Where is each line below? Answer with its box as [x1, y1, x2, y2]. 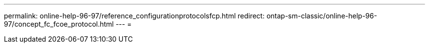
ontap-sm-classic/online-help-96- [266, 12, 377, 20]
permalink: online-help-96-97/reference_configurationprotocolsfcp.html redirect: [4, 12, 265, 20]
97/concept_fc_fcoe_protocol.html [4, 20, 114, 28]
